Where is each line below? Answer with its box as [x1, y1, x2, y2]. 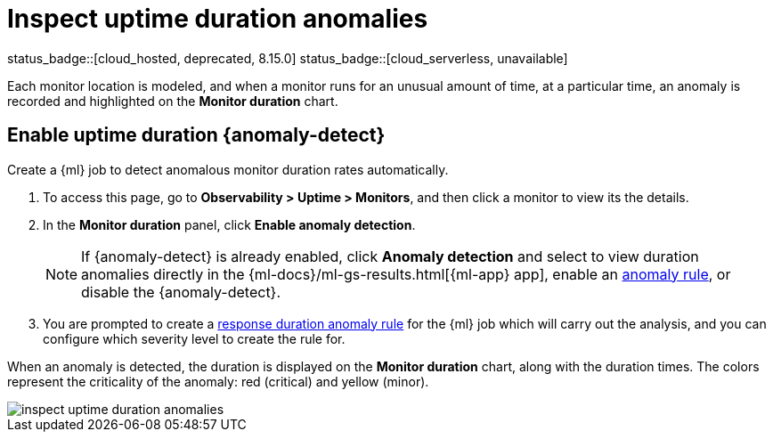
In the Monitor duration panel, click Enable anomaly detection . [43, 216, 416, 232]
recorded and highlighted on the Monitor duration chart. [7, 93, 338, 109]
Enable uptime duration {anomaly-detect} [7, 124, 386, 147]
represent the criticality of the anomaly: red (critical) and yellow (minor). [7, 373, 429, 389]
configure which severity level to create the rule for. [43, 330, 346, 346]
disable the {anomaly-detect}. [81, 282, 281, 301]
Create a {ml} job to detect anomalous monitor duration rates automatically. [7, 161, 449, 177]
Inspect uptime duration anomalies [7, 4, 428, 34]
